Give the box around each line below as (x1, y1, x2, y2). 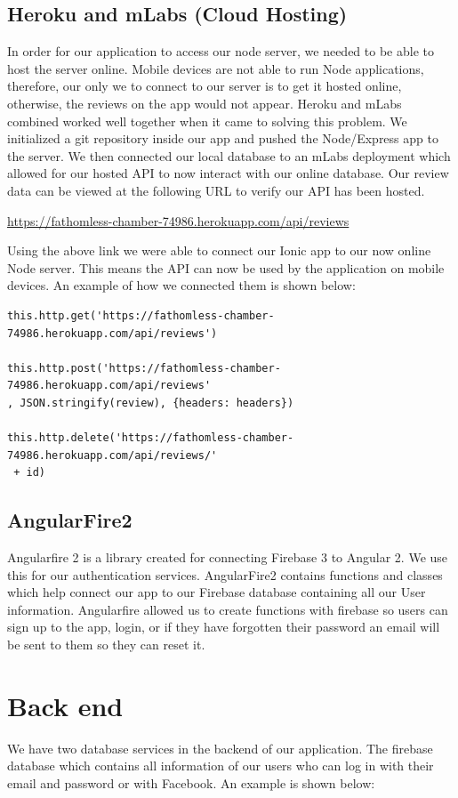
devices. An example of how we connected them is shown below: (7, 276, 356, 294)
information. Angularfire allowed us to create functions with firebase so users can (7, 600, 448, 618)
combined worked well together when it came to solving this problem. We (7, 111, 407, 130)
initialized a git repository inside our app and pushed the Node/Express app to (7, 129, 438, 148)
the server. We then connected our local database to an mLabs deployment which (7, 146, 451, 165)
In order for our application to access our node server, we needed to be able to (7, 42, 434, 60)
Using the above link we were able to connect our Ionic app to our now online (7, 241, 431, 260)
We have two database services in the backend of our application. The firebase (7, 738, 433, 757)
